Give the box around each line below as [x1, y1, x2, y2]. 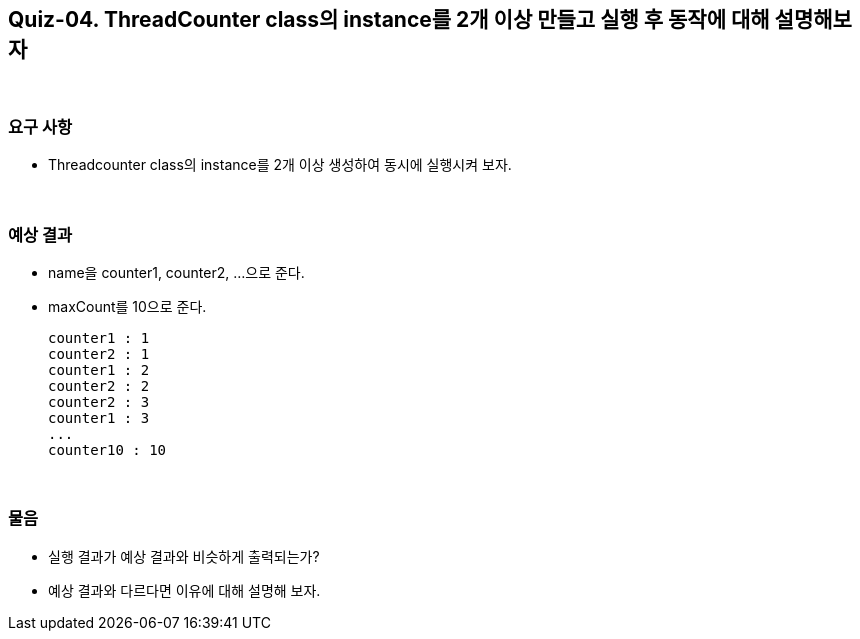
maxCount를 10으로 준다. [48, 297, 207, 315]
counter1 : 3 [48, 409, 150, 426]
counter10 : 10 [48, 441, 167, 458]
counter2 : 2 [48, 377, 150, 394]
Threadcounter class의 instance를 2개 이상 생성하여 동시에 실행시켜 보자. [48, 156, 512, 174]
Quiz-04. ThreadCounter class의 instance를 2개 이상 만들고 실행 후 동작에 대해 [8, 7, 770, 32]
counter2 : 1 [48, 345, 150, 362]
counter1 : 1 [48, 329, 150, 346]
